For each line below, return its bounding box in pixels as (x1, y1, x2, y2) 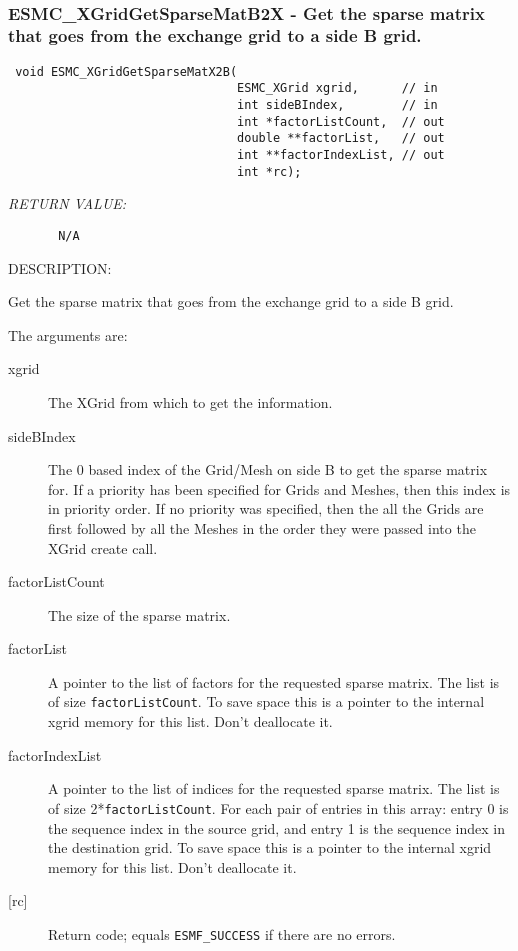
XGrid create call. (48, 537, 158, 558)
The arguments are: (8, 324, 128, 345)
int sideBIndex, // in (237, 98, 438, 113)
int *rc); (237, 164, 302, 179)
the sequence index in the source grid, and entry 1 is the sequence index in (48, 817, 505, 838)
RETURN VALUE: (8, 193, 127, 214)
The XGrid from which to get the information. (48, 391, 333, 412)
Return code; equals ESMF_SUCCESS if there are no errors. (48, 923, 396, 944)
